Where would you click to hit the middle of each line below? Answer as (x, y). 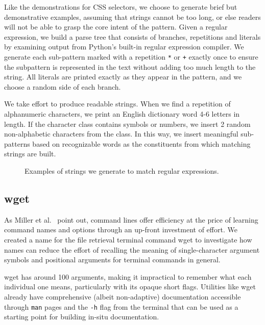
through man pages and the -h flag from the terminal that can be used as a (121, 306)
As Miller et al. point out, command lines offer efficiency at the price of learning (131, 219)
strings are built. (30, 154)
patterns (17, 143)
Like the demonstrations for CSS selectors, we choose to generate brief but (121, 7)
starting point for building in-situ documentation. (82, 317)
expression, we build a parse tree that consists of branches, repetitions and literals (132, 36)
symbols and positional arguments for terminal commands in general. (112, 260)
